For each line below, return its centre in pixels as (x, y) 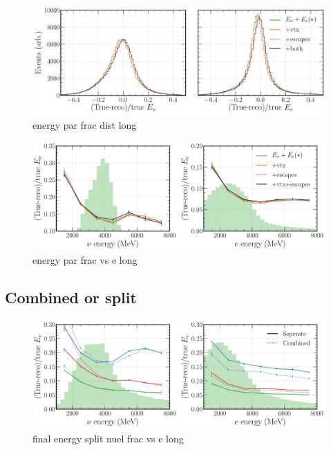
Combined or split (71, 297)
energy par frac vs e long (85, 260)
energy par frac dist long (85, 124)
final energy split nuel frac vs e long (108, 439)
